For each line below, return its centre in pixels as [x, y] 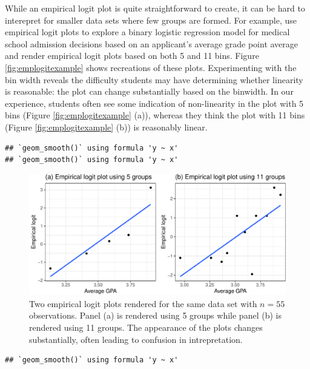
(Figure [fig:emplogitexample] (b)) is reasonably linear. [106, 127]
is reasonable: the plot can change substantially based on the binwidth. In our [149, 91]
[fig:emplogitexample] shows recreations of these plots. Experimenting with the [151, 67]
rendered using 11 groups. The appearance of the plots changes [146, 327]
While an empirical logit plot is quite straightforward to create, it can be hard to [155, 8]
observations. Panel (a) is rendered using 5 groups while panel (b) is [155, 315]
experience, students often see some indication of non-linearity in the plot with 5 [154, 103]
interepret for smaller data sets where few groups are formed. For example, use [151, 20]
